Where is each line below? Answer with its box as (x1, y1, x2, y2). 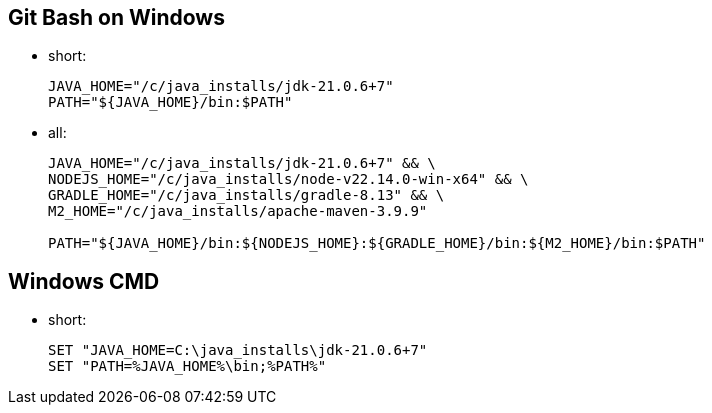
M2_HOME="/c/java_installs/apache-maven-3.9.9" (48, 203, 428, 220)
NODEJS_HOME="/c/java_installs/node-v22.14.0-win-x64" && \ (48, 171, 529, 188)
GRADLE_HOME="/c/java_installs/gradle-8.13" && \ (48, 187, 445, 204)
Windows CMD (8, 268, 160, 294)
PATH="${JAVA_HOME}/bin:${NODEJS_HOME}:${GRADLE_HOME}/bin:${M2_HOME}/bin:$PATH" (48, 235, 706, 252)
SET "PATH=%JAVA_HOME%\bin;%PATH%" (48, 358, 327, 375)
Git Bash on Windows (8, 5, 225, 30)
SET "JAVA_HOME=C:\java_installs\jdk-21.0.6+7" (48, 342, 428, 359)
